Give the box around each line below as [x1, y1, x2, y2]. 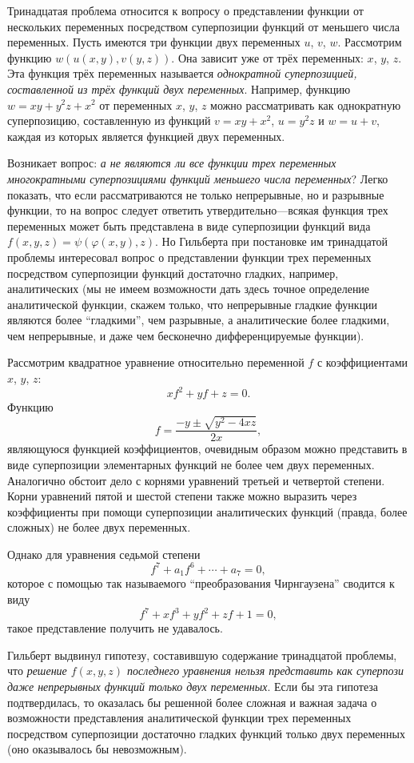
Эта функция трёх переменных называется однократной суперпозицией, [7, 65, 357, 82]
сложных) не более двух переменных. [7, 519, 191, 536]
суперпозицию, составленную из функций [7, 112, 211, 129]
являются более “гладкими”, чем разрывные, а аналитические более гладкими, [7, 311, 390, 328]
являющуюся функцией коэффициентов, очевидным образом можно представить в [7, 440, 408, 457]
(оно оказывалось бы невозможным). [7, 741, 187, 757]
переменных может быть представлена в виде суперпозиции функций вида [7, 217, 371, 234]
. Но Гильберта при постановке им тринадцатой [154, 233, 388, 250]
